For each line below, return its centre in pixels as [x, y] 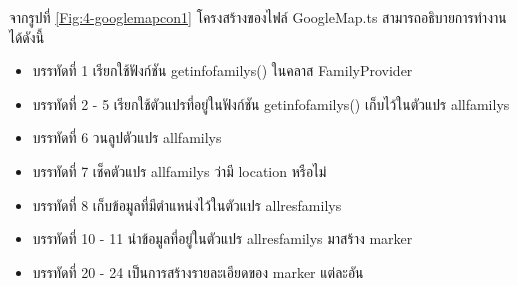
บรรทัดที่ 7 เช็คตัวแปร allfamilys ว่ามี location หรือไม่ [179, 170]
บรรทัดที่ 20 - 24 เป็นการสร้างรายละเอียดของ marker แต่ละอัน [198, 271]
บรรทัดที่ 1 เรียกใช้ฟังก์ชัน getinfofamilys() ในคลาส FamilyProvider [222, 70]
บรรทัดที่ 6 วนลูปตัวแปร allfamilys [127, 137]
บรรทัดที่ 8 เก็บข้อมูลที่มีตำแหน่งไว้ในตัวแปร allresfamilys [187, 204]
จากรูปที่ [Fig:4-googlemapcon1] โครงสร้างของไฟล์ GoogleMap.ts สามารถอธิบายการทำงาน [258, 17]
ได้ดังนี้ [27, 36]
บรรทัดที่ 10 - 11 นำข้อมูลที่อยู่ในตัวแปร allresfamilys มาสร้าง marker [222, 238]
